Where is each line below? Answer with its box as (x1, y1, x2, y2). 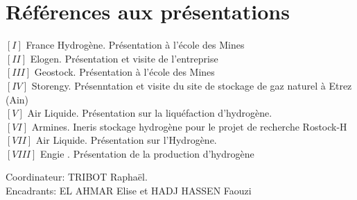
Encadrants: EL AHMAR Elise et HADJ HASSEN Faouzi (6, 183, 252, 198)
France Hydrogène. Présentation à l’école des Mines (26, 37, 245, 52)
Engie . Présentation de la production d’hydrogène (40, 146, 254, 160)
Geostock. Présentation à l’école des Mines (34, 65, 215, 79)
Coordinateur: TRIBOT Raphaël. (6, 169, 148, 184)
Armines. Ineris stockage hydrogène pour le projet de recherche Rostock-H (31, 119, 347, 133)
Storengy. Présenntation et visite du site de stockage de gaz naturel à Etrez (31, 78, 352, 92)
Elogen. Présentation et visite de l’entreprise (30, 51, 218, 65)
